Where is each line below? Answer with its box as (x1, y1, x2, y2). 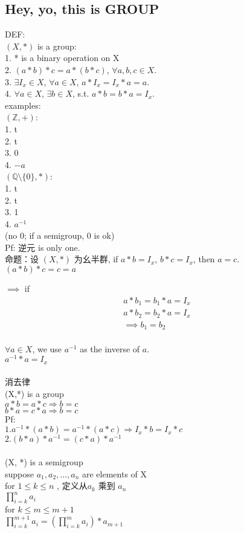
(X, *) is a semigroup (5, 455, 83, 468)
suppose (5, 467, 34, 480)
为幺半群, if (74, 253, 118, 265)
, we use (32, 342, 62, 355)
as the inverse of (80, 342, 140, 355)
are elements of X (82, 467, 147, 480)
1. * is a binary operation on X (5, 51, 120, 64)
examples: (5, 99, 41, 111)
